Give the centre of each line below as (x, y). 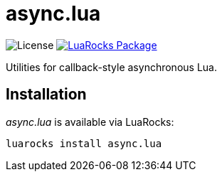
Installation (46, 95)
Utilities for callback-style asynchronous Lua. (111, 67)
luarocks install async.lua (84, 143)
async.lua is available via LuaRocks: (90, 122)
